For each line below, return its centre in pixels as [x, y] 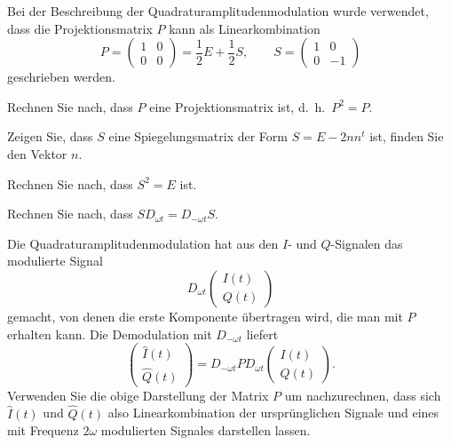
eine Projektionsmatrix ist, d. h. [237, 106]
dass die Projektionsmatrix [80, 28]
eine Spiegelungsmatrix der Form [198, 136]
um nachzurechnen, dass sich [363, 395]
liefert [262, 334]
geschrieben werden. [61, 77]
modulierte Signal [55, 261]
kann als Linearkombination [245, 28]
